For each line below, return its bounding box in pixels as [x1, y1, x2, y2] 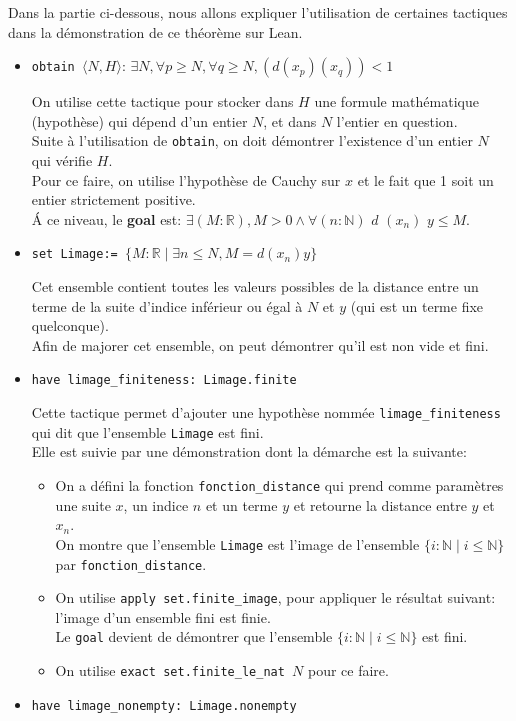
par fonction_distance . [55, 553, 207, 574]
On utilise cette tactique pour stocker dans [31, 91, 294, 112]
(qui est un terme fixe [350, 295, 484, 316]
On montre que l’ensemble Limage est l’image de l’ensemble [55, 533, 420, 554]
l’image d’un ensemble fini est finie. [55, 606, 271, 627]
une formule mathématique [314, 91, 479, 112]
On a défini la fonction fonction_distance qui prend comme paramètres [55, 475, 504, 495]
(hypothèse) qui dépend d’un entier [31, 110, 248, 131]
